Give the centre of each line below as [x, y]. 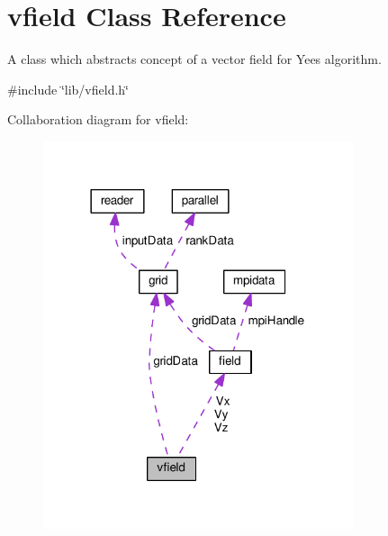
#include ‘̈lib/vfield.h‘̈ [68, 89]
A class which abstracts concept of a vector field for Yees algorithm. [194, 59]
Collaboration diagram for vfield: [98, 119]
